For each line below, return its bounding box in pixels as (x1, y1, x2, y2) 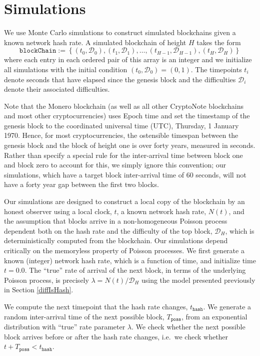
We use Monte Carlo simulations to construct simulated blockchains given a (4, 27, 236, 38)
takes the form (196, 37, 241, 47)
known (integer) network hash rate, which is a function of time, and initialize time (4, 255, 256, 265)
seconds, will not (195, 169, 246, 180)
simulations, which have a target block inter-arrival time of (4, 169, 184, 180)
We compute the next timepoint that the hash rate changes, (4, 301, 188, 311)
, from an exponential (181, 311, 247, 321)
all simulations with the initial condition (4, 64, 127, 74)
